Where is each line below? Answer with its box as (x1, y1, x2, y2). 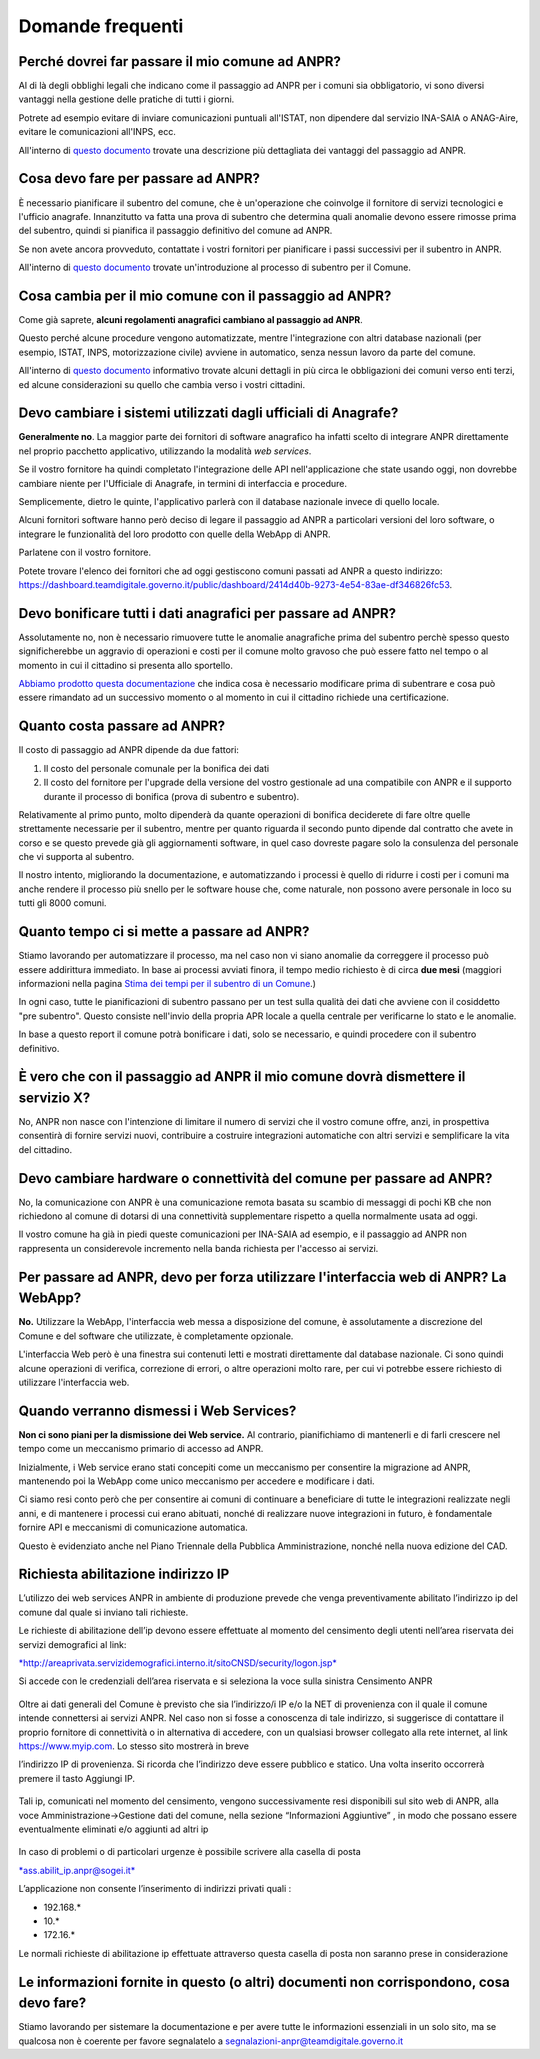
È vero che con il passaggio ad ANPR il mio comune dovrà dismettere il (18, 1068, 466, 1085)
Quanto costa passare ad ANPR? (18, 718, 226, 735)
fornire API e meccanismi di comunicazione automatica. (18, 1521, 249, 1534)
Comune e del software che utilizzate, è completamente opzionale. (18, 1330, 294, 1342)
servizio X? (18, 1089, 91, 1106)
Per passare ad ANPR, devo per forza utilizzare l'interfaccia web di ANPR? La (18, 1268, 507, 1285)
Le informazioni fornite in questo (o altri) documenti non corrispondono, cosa (18, 1973, 510, 1990)
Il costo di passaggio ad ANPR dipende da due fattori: (18, 744, 240, 756)
